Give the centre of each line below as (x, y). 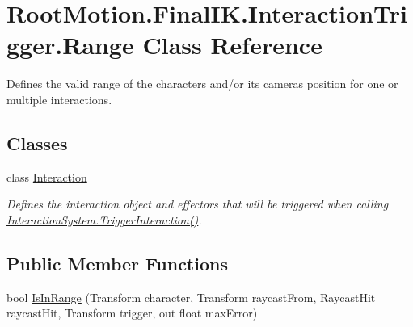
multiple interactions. (59, 99)
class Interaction (47, 176)
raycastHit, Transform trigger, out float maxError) (132, 313)
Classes (37, 143)
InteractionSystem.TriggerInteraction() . (104, 219)
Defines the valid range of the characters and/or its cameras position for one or (202, 84)
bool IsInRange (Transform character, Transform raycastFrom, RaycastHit (191, 297)
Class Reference (232, 45)
